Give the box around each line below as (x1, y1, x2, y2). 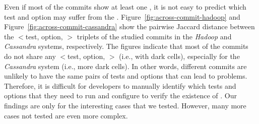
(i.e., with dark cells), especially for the (119, 50, 240, 61)
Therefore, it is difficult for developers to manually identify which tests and (4, 80, 236, 91)
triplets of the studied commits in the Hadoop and (77, 31, 232, 41)
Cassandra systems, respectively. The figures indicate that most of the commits (4, 41, 248, 51)
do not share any (4, 50, 56, 61)
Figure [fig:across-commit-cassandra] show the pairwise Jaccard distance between (4, 21, 255, 32)
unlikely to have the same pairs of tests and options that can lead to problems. (4, 71, 247, 81)
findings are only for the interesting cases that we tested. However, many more (4, 100, 246, 110)
